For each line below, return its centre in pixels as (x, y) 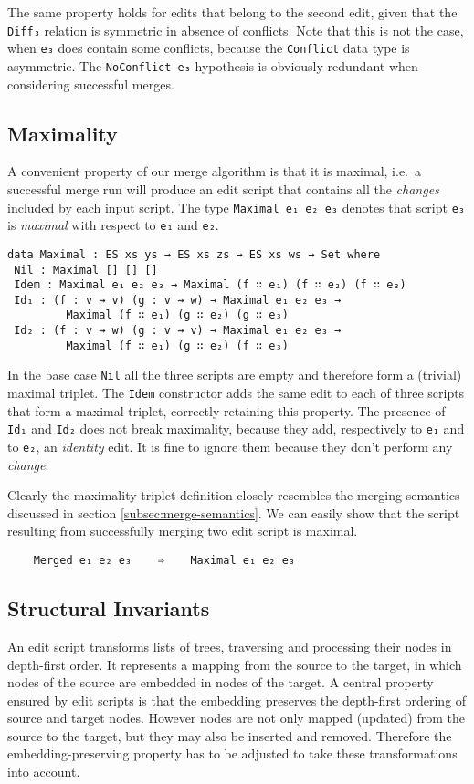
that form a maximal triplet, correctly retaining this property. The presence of (226, 410)
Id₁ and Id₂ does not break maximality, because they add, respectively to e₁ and (236, 429)
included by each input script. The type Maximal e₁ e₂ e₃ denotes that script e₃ (236, 207)
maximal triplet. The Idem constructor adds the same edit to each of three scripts (236, 393)
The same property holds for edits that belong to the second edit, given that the (232, 12)
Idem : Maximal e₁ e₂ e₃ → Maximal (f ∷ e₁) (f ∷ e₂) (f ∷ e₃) (210, 285)
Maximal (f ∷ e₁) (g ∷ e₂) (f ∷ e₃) (177, 345)
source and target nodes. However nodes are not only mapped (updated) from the (236, 718)
